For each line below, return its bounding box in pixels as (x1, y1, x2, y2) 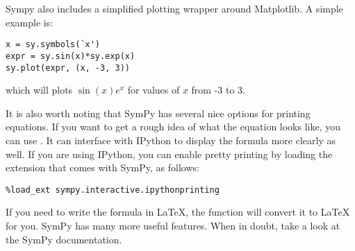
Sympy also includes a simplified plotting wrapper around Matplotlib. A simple (6, 1, 343, 15)
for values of (127, 83, 180, 97)
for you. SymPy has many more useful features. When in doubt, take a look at (6, 218, 340, 232)
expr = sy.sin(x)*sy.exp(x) (6, 51, 135, 61)
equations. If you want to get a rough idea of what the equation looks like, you (6, 119, 341, 134)
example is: (6, 15, 53, 29)
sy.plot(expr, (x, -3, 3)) (6, 62, 130, 73)
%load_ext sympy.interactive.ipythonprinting (6, 184, 220, 195)
